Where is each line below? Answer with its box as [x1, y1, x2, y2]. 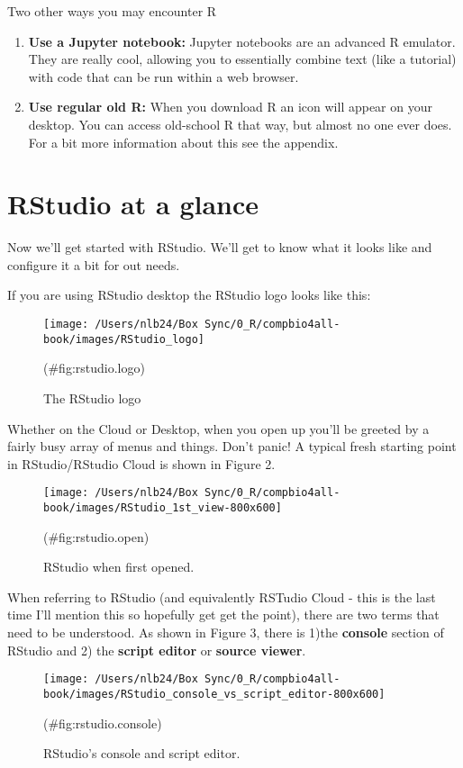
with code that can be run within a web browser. [28, 67, 299, 86]
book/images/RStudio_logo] [43, 332, 204, 346]
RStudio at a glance [7, 185, 259, 222]
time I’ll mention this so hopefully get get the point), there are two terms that [7, 605, 440, 624]
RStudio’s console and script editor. [43, 744, 241, 763]
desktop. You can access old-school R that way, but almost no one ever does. [28, 114, 452, 133]
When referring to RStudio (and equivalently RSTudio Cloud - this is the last [7, 587, 436, 606]
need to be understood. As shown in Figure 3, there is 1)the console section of [7, 623, 444, 642]
